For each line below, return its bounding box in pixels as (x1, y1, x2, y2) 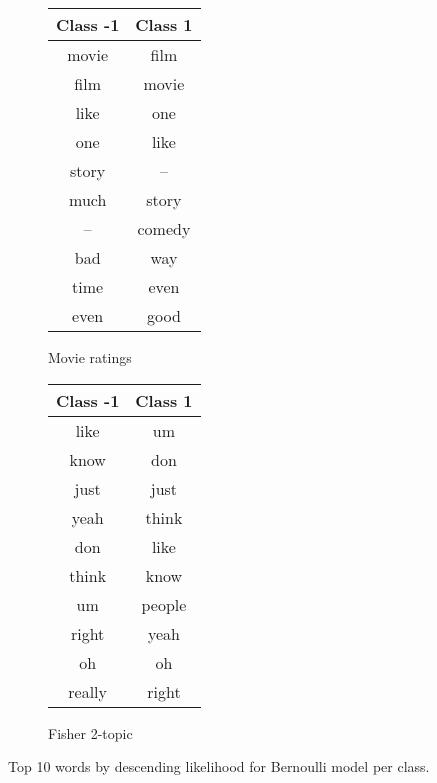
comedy (137, 217, 191, 240)
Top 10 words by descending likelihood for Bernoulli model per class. (8, 756, 430, 777)
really (68, 679, 108, 703)
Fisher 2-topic (48, 722, 133, 743)
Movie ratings (48, 347, 132, 367)
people (141, 592, 187, 616)
